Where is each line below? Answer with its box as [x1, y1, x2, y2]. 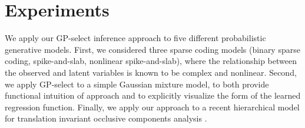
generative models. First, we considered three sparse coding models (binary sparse [5, 43, 300, 55]
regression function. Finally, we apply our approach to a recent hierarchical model [5, 100, 300, 113]
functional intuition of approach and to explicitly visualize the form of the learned [5, 89, 301, 102]
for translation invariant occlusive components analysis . [5, 112, 207, 124]
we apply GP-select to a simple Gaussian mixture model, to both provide [5, 78, 269, 90]
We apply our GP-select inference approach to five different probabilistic [5, 32, 266, 44]
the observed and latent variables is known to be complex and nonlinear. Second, [5, 66, 297, 78]
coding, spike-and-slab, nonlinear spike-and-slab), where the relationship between [5, 55, 297, 67]
